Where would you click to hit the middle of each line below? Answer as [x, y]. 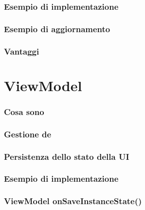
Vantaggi [22, 51]
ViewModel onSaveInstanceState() [73, 201]
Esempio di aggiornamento [57, 29]
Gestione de [28, 134]
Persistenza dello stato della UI [67, 156]
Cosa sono [24, 111]
